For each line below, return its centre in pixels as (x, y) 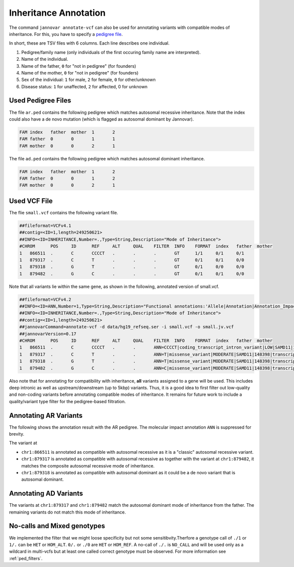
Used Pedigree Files (40, 101)
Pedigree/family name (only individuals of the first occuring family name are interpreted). (111, 52)
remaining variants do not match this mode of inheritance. (67, 512)
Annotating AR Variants (46, 415)
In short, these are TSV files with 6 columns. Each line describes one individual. (89, 43)
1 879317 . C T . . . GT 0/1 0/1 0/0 (132, 260)
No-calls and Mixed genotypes (57, 526)
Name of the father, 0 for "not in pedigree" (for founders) (79, 66)
